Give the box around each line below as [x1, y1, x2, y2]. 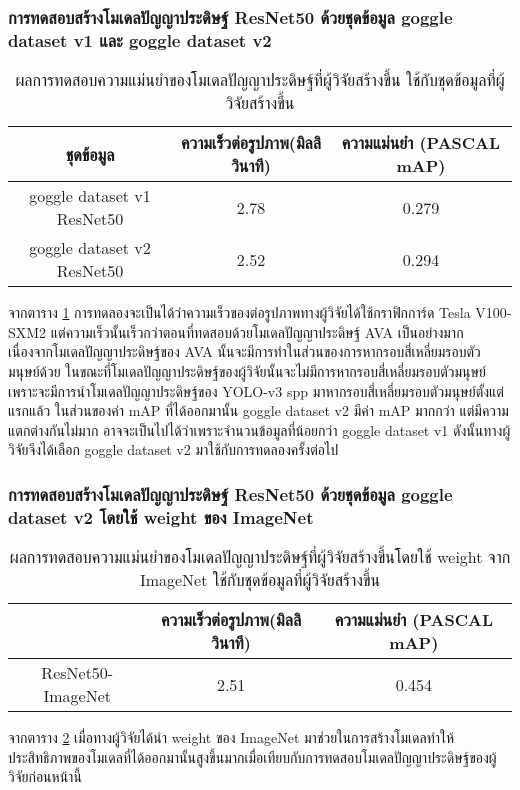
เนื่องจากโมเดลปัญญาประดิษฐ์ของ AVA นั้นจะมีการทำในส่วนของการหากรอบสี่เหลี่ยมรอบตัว [8, 341, 481, 362]
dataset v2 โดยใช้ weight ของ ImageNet [8, 504, 314, 529]
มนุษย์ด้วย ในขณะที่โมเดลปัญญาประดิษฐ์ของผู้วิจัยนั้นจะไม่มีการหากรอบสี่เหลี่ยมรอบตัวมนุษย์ [8, 360, 487, 381]
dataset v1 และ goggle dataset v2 [8, 27, 272, 52]
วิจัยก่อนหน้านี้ [8, 766, 82, 787]
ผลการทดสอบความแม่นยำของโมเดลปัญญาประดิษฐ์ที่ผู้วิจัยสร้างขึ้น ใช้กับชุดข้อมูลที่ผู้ [15, 68, 505, 92]
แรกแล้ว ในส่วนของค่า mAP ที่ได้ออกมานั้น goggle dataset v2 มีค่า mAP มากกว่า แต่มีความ [8, 400, 509, 421]
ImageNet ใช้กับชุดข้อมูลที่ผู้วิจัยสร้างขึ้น [139, 568, 381, 592]
